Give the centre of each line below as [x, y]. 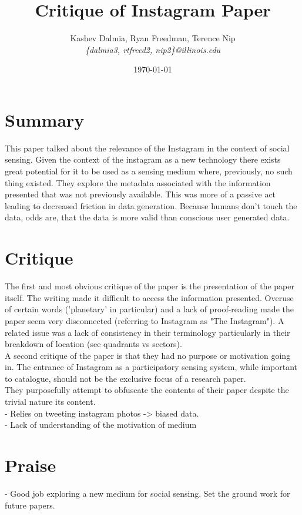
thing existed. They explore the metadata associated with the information [138, 182]
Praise [31, 465]
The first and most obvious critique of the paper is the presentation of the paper [150, 286]
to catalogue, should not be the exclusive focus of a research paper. [125, 378]
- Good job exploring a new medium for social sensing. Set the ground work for [147, 493]
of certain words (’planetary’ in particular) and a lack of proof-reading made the [149, 309]
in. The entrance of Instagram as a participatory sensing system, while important [151, 367]
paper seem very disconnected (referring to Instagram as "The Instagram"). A [145, 320]
